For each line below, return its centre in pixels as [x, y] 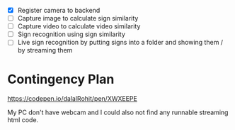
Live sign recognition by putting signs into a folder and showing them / [120, 43]
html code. [23, 120]
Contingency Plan [61, 79]
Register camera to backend [59, 10]
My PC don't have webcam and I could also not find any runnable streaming [118, 112]
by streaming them [45, 50]
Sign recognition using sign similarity [71, 34]
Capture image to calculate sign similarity [78, 18]
